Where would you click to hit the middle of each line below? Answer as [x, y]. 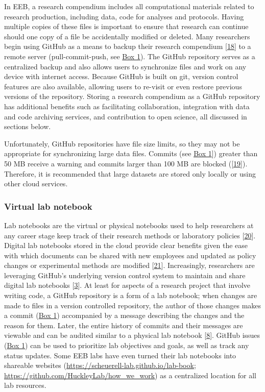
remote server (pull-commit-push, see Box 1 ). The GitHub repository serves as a [130, 56]
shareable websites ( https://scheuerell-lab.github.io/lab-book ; [100, 365]
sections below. [28, 126]
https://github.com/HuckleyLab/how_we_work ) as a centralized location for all [130, 375]
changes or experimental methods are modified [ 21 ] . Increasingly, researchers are [129, 265]
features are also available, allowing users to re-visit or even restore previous [123, 86]
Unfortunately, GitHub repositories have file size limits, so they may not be [122, 143]
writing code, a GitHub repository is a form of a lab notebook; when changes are [131, 295]
